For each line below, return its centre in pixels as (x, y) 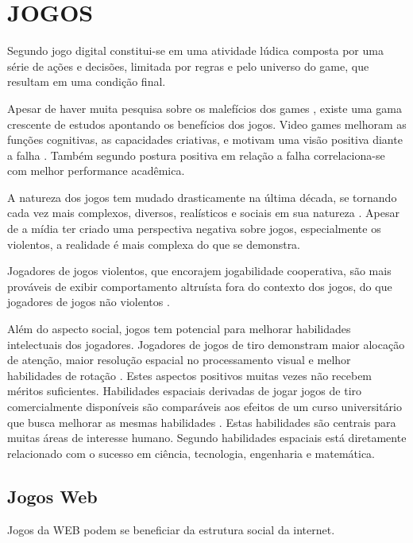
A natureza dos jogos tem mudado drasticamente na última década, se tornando (202, 197)
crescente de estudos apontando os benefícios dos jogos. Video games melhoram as (207, 124)
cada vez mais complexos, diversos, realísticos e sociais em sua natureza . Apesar (203, 213)
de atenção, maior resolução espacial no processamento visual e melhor (179, 360)
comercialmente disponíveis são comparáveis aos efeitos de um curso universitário (205, 406)
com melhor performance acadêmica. (96, 171)
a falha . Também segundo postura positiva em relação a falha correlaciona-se (196, 155)
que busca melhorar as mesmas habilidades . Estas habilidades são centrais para (202, 422)
